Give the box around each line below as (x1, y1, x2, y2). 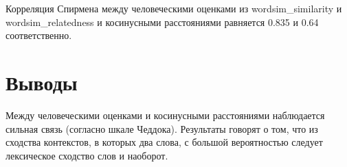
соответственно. (5, 28, 72, 42)
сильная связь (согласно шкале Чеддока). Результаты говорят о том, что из (5, 121, 318, 136)
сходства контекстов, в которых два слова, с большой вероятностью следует (5, 135, 323, 149)
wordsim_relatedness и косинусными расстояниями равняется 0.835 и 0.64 (5, 14, 319, 29)
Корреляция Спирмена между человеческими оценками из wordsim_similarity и (5, 1, 342, 15)
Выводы (5, 68, 78, 96)
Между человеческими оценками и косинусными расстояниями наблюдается (5, 107, 325, 122)
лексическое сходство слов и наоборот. (5, 148, 168, 162)
